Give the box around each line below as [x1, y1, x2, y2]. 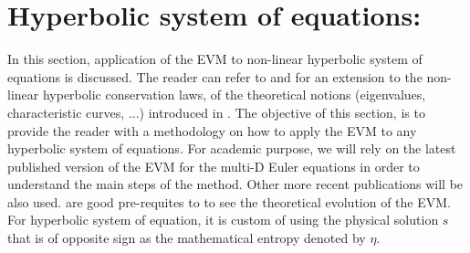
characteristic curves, [7, 102, 125, 121]
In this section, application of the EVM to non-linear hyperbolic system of [7, 49, 423, 69]
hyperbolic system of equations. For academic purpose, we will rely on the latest [7, 139, 456, 158]
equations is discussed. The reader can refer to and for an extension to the [7, 67, 423, 86]
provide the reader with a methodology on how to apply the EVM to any [7, 121, 417, 140]
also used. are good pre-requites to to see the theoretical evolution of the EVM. [7, 192, 451, 211]
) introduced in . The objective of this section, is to [139, 102, 425, 121]
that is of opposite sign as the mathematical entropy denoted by [7, 228, 366, 248]
